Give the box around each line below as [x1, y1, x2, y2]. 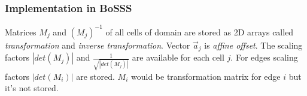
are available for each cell [132, 51, 224, 64]
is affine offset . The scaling [204, 38, 303, 51]
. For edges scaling [230, 51, 298, 64]
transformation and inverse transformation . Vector [5, 38, 190, 51]
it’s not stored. [5, 82, 59, 94]
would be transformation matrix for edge [130, 70, 281, 82]
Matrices [5, 25, 37, 38]
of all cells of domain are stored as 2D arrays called [105, 25, 294, 38]
